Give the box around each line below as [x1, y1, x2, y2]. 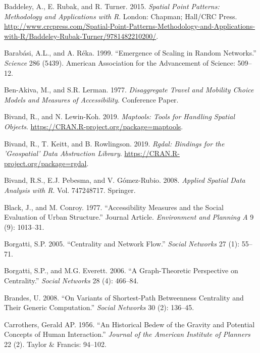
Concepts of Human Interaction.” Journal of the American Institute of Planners [4, 329, 250, 339]
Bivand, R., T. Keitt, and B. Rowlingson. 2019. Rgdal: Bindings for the [4, 138, 225, 148]
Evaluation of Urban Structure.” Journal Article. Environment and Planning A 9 [4, 212, 254, 222]
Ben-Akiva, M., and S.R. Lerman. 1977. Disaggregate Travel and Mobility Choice [4, 84, 254, 95]
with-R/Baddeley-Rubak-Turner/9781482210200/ [4, 30, 157, 41]
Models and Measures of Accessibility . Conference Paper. [4, 94, 179, 105]
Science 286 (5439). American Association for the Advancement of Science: [4, 57, 235, 68]
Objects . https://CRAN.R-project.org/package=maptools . [4, 121, 183, 131]
